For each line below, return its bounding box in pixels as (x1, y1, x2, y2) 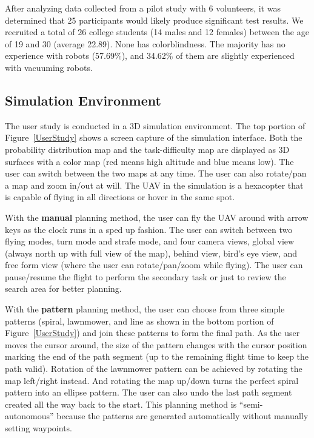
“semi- (239, 397, 263, 410)
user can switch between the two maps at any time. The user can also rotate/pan (5, 167, 307, 180)
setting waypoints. (5, 422, 72, 434)
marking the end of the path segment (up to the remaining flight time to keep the (5, 350, 309, 363)
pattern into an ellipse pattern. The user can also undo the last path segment (5, 386, 292, 399)
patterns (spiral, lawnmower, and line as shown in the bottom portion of (5, 314, 274, 327)
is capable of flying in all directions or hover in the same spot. (5, 190, 235, 203)
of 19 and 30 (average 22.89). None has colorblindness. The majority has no (5, 37, 286, 50)
